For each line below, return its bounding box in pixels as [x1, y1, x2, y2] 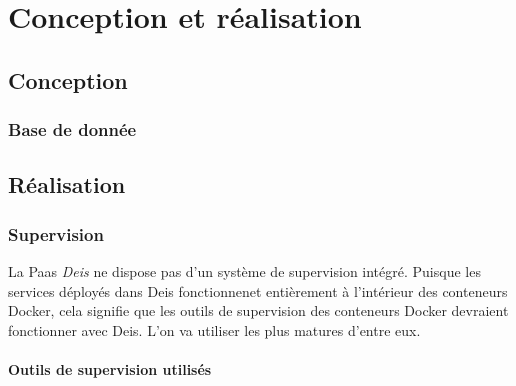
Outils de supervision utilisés [8, 358, 212, 379]
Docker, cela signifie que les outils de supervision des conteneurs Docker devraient [8, 300, 509, 321]
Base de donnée [8, 117, 137, 142]
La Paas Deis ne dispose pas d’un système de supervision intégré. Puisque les [8, 261, 481, 281]
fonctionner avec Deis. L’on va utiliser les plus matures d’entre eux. [8, 319, 421, 340]
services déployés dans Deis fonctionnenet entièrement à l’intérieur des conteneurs [8, 280, 508, 301]
